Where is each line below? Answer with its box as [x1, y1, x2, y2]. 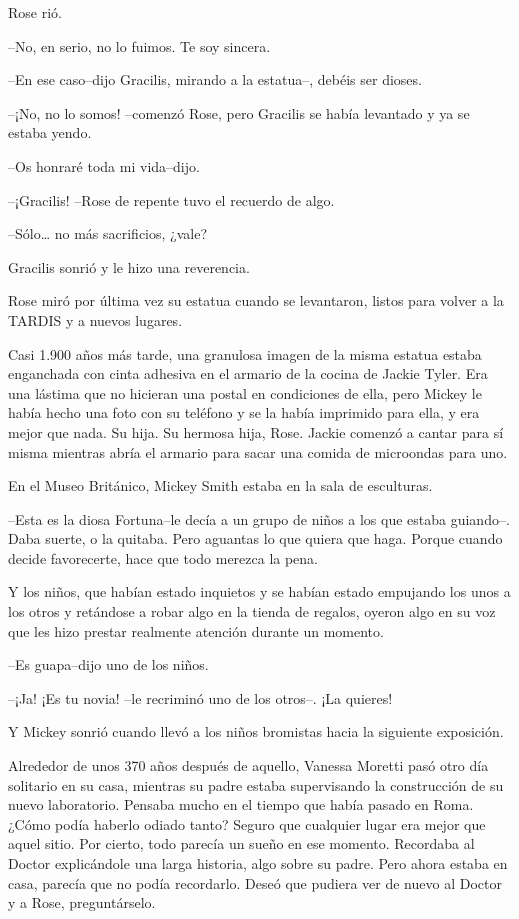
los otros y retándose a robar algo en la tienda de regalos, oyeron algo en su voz [8, 601, 496, 622]
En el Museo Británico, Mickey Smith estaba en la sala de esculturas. [8, 475, 433, 496]
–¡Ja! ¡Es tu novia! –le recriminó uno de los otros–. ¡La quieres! [8, 687, 393, 708]
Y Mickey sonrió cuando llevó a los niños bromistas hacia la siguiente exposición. [8, 721, 504, 742]
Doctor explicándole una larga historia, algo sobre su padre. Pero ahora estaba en [8, 853, 508, 873]
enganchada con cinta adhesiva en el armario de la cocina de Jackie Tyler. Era [8, 363, 488, 384]
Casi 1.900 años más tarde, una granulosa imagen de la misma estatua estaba [8, 343, 482, 364]
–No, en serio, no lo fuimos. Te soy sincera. [8, 35, 271, 56]
